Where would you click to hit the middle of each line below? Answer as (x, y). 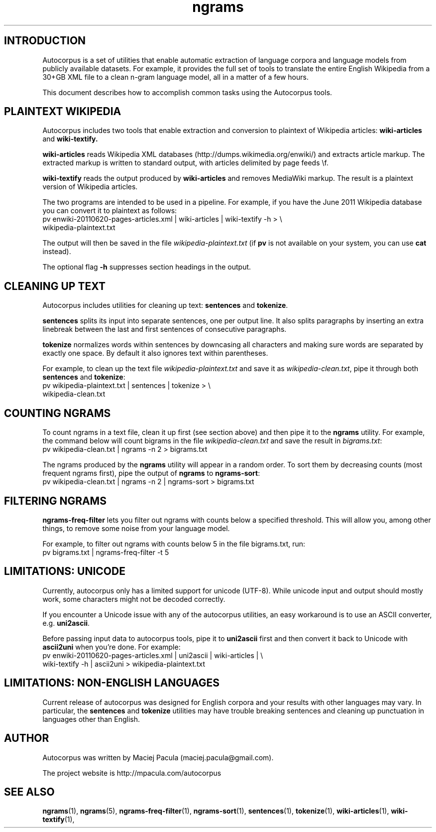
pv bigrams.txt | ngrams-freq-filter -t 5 (106, 552)
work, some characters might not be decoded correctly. (134, 599)
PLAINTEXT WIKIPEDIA (63, 112)
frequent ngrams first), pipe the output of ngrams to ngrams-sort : (151, 473)
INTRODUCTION (45, 41)
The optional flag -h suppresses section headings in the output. (147, 267)
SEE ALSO (29, 792)
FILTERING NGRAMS (55, 501)
